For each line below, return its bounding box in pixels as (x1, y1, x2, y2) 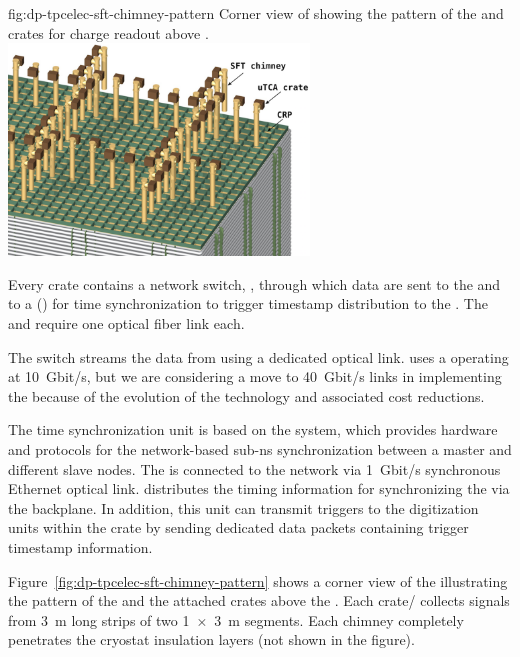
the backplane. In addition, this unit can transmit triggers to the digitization (8, 497, 479, 518)
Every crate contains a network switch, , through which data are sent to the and (8, 273, 501, 294)
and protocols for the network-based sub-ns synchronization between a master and (8, 438, 512, 459)
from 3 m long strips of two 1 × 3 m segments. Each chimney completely (8, 609, 464, 630)
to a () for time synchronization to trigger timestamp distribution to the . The (8, 293, 488, 314)
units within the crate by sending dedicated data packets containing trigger (8, 517, 469, 538)
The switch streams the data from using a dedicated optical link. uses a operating (8, 346, 509, 367)
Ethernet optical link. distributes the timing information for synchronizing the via (8, 478, 510, 499)
